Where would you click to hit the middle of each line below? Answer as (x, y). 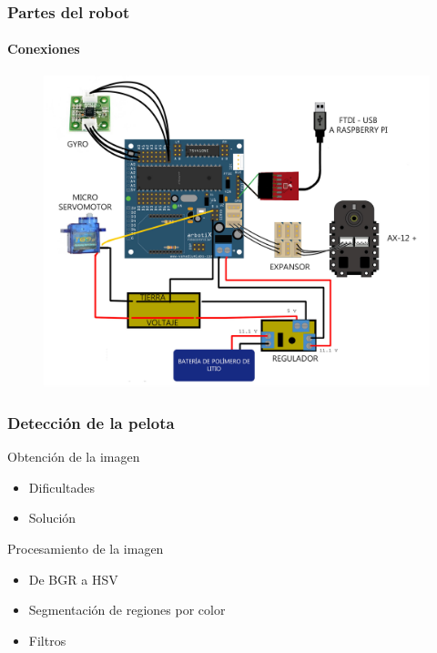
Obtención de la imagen (74, 457)
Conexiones (44, 49)
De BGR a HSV (73, 579)
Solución (52, 518)
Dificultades (62, 487)
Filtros (47, 640)
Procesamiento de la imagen (86, 549)
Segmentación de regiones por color (127, 610)
